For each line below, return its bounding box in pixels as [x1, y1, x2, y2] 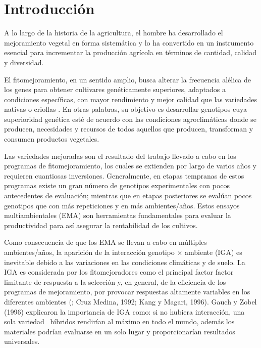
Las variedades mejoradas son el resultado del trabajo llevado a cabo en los [4, 150, 236, 161]
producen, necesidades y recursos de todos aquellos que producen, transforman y [4, 123, 253, 134]
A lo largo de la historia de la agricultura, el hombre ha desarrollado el [4, 27, 223, 38]
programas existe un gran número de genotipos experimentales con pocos [4, 180, 230, 191]
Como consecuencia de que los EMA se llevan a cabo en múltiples [4, 237, 207, 247]
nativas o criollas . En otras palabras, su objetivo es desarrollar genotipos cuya [4, 104, 247, 114]
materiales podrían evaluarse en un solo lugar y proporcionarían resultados [4, 326, 235, 336]
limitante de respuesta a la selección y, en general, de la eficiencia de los [4, 276, 226, 287]
